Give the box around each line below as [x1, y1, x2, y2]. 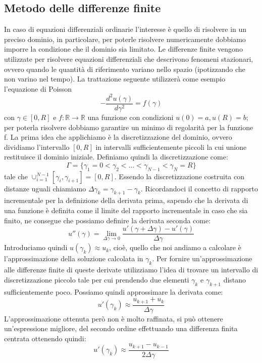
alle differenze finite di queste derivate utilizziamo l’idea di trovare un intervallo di [4, 264, 258, 275]
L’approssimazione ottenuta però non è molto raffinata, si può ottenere [4, 313, 223, 324]
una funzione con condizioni [87, 111, 174, 122]
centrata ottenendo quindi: [4, 333, 86, 343]
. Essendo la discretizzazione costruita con [114, 171, 245, 181]
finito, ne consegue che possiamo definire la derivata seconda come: [4, 215, 211, 225]
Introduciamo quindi [4, 242, 68, 253]
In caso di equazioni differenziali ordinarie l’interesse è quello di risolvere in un [4, 24, 247, 34]
